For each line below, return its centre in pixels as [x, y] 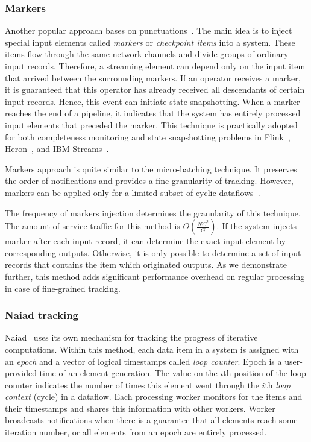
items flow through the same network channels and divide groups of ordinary [147, 54]
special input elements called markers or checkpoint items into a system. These [150, 42]
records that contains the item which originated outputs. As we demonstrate [146, 264]
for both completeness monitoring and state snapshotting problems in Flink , [148, 137]
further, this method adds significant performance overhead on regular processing [155, 276]
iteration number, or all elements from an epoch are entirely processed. [136, 432]
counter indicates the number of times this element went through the [132, 384]
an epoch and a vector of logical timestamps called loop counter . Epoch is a [143, 361]
